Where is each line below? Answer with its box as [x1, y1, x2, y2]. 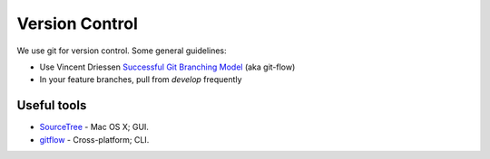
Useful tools [16, 98, 87, 113]
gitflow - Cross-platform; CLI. [39, 134, 150, 145]
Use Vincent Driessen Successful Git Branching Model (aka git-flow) [39, 61, 296, 72]
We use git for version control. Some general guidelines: [16, 45, 227, 56]
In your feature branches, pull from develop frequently [39, 74, 242, 85]
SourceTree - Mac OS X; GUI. [39, 122, 150, 133]
